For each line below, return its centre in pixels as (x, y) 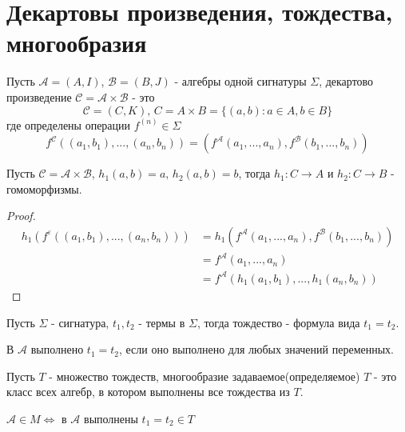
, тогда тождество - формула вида (278, 322)
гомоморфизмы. (44, 188)
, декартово (346, 81)
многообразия (77, 43)
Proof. (21, 216)
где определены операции (69, 124)
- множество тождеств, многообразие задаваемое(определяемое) (204, 376)
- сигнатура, (80, 322)
